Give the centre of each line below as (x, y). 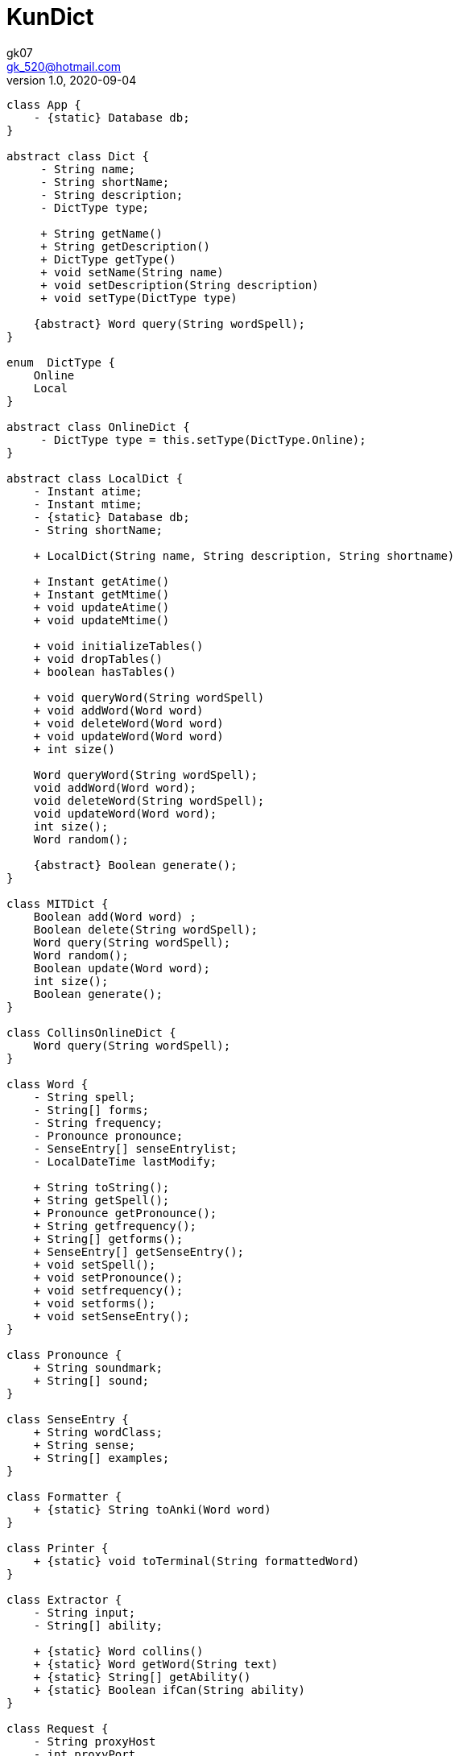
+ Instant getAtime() (101, 581)
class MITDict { (58, 903)
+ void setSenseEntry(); (112, 1316)
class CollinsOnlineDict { (91, 1032)
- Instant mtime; (88, 504)
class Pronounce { (64, 1354)
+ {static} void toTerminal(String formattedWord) (196, 1561)
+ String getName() (101, 233)
